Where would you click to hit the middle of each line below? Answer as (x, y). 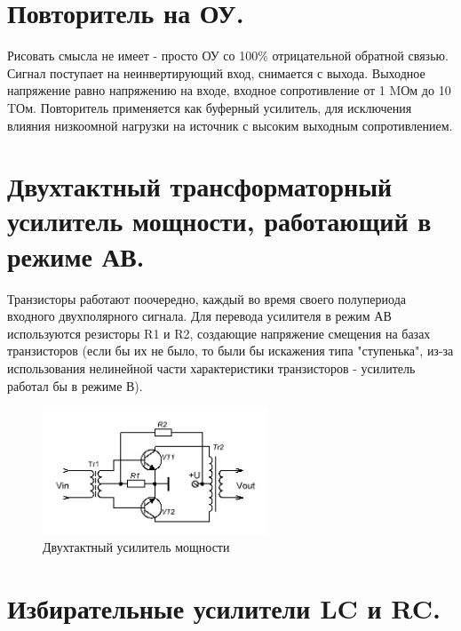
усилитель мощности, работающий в (219, 221)
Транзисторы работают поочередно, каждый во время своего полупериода (207, 298)
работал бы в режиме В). (75, 385)
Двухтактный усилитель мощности (136, 547)
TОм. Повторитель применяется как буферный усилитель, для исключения (210, 107)
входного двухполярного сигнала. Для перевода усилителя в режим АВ (199, 316)
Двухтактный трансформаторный (200, 186)
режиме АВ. (76, 256)
